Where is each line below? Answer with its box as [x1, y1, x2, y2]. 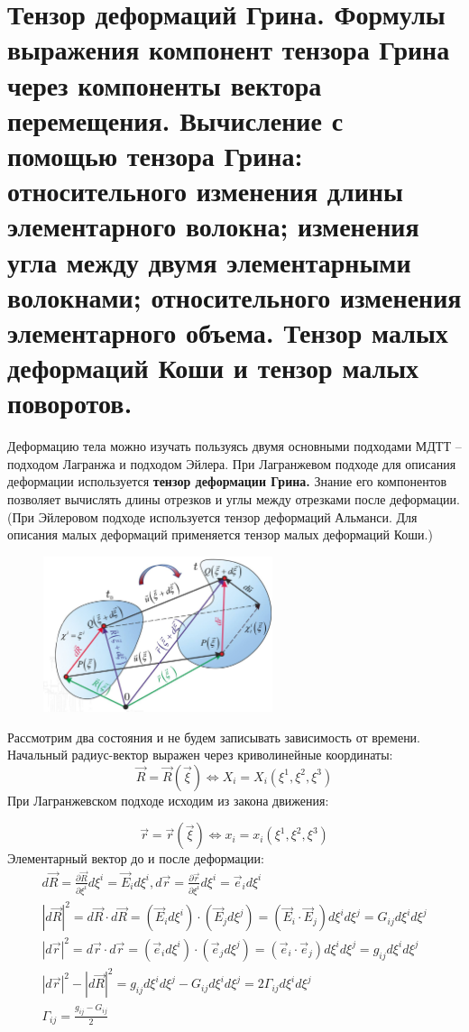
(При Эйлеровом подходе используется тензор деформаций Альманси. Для [7, 507, 418, 526]
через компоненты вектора [7, 66, 322, 103]
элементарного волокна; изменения [7, 207, 419, 244]
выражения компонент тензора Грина [7, 31, 450, 68]
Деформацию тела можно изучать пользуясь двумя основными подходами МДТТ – [7, 437, 462, 456]
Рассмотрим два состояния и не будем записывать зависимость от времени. [7, 727, 421, 746]
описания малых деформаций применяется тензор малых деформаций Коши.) [7, 525, 433, 544]
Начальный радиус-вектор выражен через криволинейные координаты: [7, 745, 393, 764]
